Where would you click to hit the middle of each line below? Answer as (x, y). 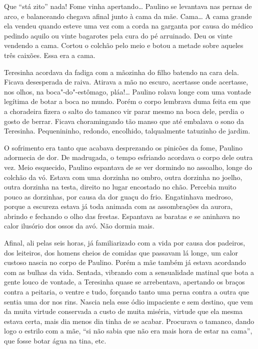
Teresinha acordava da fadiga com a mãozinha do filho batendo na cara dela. (121, 72)
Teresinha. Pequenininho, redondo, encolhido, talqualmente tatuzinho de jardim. (127, 131)
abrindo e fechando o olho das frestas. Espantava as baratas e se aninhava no (122, 216)
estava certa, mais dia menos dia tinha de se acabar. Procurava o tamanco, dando (129, 321)
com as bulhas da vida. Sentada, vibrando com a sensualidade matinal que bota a (129, 272)
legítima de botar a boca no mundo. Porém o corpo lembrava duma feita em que (127, 101)
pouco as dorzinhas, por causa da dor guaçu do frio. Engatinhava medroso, (118, 196)
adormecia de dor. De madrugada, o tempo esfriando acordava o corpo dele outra (128, 157)
